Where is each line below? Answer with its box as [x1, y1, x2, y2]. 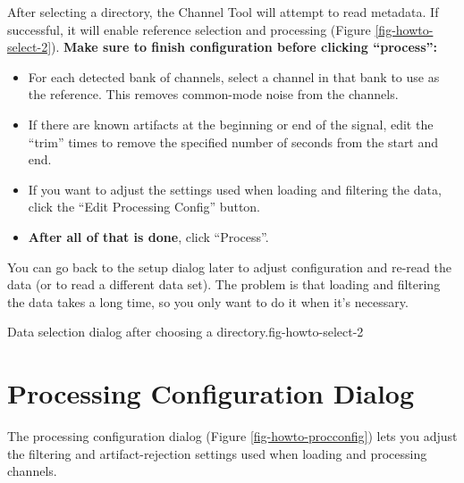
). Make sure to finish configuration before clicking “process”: [51, 37, 437, 56]
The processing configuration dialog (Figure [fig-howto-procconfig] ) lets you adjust [7, 427, 458, 446]
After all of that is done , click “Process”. [28, 227, 269, 246]
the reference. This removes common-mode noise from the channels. [28, 85, 399, 104]
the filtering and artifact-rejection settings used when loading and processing [7, 444, 427, 462]
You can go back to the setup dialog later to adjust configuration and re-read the [7, 257, 451, 276]
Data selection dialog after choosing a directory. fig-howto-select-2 [7, 322, 364, 341]
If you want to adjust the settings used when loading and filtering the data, [28, 179, 442, 198]
